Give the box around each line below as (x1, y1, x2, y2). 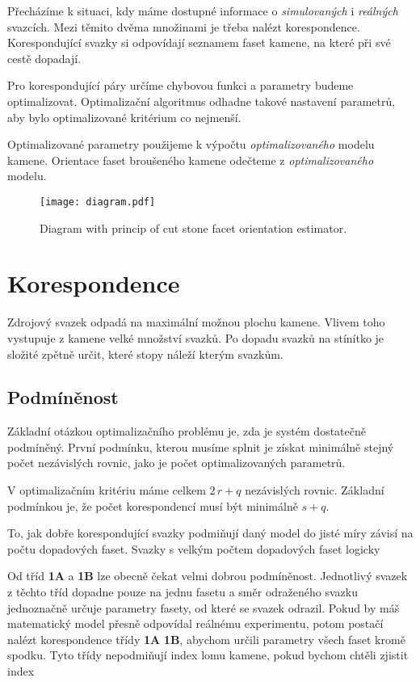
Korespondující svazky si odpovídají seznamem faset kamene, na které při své (7, 34, 391, 51)
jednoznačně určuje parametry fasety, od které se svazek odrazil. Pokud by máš (7, 599, 400, 616)
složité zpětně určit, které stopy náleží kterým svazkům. (7, 345, 283, 362)
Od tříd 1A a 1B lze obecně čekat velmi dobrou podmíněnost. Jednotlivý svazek (7, 567, 408, 584)
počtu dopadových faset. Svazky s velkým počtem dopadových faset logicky (7, 540, 380, 557)
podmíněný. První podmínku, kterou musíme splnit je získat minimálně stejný (7, 438, 394, 455)
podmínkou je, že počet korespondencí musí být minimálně (7, 497, 298, 514)
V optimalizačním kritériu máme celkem (7, 482, 206, 499)
